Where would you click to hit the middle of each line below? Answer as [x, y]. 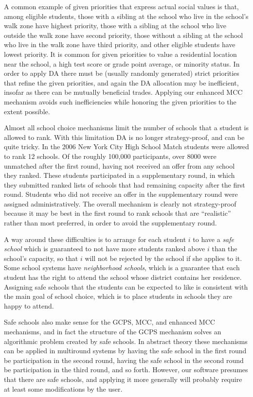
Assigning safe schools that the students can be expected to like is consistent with [126, 286]
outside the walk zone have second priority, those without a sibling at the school [124, 35]
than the [225, 249]
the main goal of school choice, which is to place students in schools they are [118, 296]
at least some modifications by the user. [63, 388]
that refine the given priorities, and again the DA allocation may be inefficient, [121, 82]
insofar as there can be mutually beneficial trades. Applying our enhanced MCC [123, 92]
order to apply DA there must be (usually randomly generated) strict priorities [122, 73]
